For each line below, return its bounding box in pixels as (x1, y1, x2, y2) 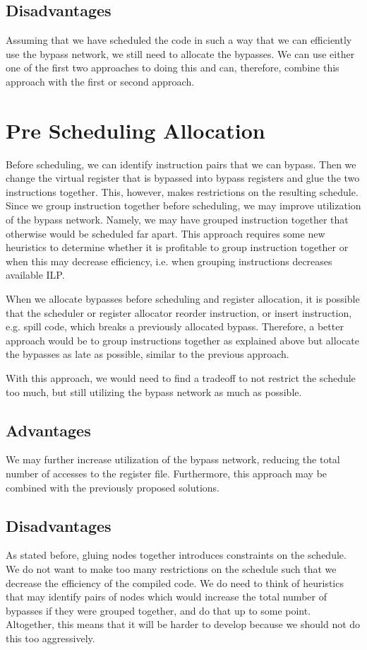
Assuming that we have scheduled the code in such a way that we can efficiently (6, 33, 352, 47)
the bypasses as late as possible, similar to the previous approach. (6, 347, 289, 361)
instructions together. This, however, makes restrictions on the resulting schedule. (6, 184, 359, 199)
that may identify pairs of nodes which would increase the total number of (6, 589, 327, 604)
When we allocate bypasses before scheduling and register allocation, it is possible (6, 291, 360, 306)
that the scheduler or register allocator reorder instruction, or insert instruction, (6, 305, 352, 320)
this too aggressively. (6, 630, 95, 645)
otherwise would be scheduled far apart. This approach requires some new (6, 226, 325, 240)
